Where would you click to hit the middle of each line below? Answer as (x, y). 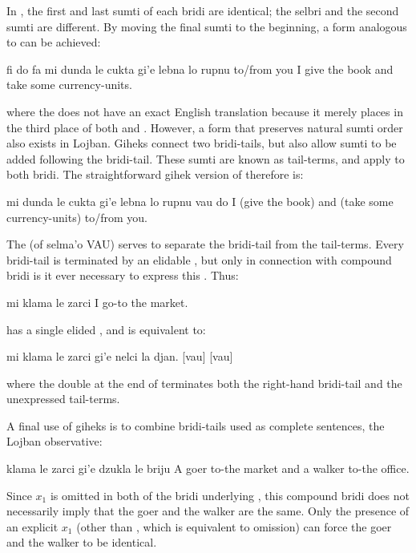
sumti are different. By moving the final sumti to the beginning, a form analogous (207, 26)
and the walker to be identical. (82, 542)
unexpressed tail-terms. (63, 399)
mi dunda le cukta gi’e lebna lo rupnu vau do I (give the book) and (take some (200, 201)
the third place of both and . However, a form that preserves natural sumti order (205, 127)
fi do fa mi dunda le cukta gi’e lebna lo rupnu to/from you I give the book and (200, 69)
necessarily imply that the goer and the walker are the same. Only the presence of (208, 511)
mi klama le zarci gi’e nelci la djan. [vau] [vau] (120, 356)
